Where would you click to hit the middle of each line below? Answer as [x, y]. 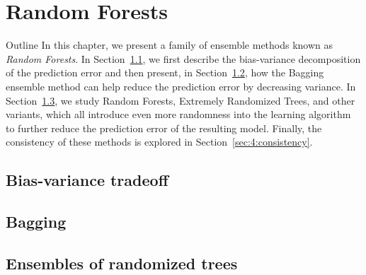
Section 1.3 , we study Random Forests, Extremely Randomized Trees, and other [181, 100]
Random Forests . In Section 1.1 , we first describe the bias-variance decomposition [183, 58]
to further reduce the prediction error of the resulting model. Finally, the [164, 128]
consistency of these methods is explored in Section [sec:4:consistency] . [159, 142]
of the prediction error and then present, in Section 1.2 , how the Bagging [165, 72]
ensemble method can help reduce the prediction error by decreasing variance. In [181, 86]
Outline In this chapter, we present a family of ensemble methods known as [170, 45]
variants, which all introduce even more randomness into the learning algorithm [178, 114]
